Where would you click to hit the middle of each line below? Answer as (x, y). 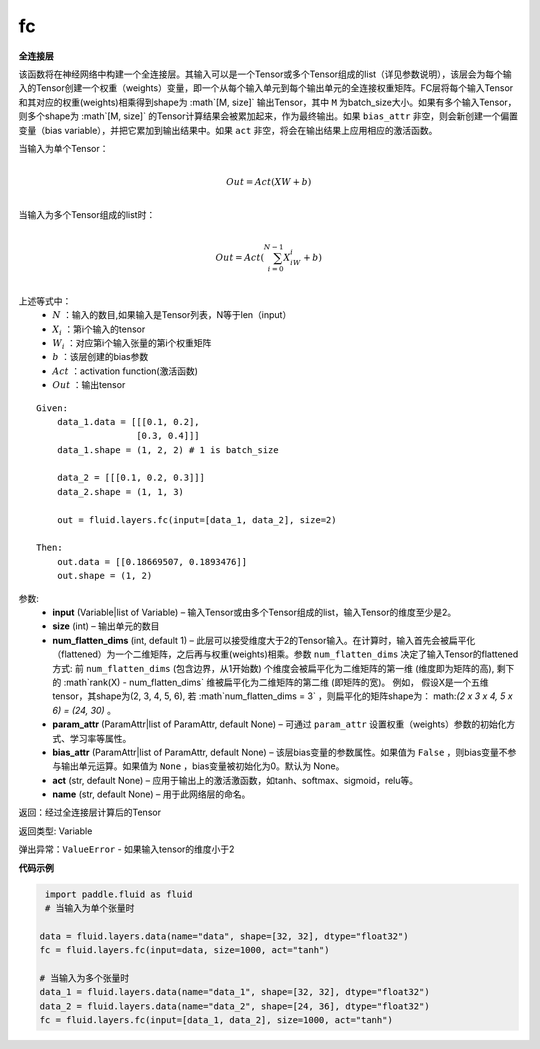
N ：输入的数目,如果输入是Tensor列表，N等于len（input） (172, 315)
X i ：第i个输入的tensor (99, 330)
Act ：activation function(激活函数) (125, 371)
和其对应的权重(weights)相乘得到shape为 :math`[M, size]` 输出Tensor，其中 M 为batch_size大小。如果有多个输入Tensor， (267, 102)
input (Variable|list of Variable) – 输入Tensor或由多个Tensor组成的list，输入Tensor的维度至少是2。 (254, 612)
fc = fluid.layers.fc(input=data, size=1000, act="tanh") (184, 950)
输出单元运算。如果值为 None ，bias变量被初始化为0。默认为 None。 (202, 766)
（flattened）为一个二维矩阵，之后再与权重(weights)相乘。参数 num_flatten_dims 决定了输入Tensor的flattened (285, 654)
